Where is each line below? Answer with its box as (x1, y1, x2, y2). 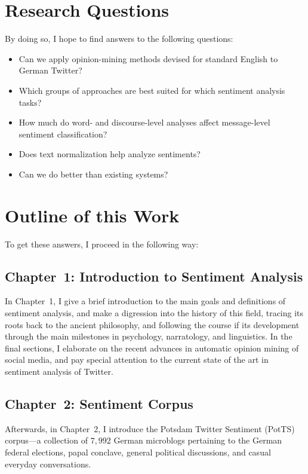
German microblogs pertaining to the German (113, 434, 282, 447)
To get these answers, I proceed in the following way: (5, 237, 199, 250)
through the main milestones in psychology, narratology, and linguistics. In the (5, 330, 292, 342)
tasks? (19, 96, 42, 108)
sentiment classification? (19, 127, 107, 140)
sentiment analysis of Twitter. (5, 365, 113, 377)
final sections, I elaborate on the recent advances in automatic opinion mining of (5, 341, 299, 354)
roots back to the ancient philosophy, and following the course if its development (5, 318, 300, 331)
